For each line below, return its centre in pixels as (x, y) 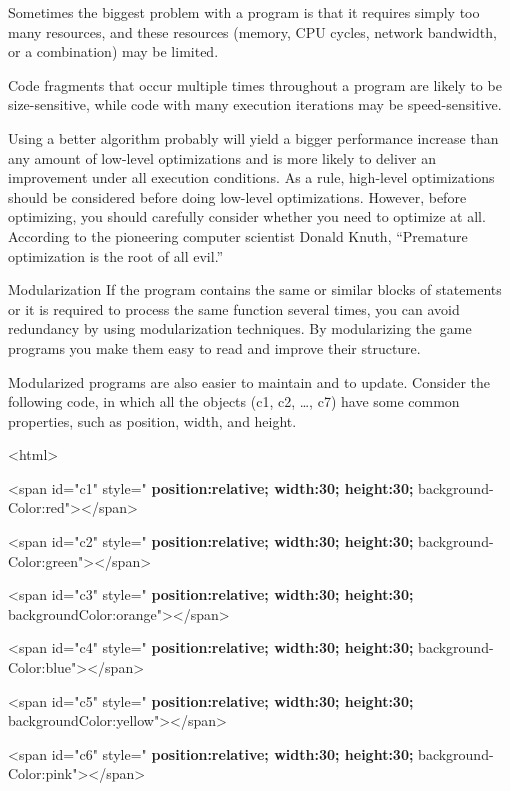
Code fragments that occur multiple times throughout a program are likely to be (255, 84)
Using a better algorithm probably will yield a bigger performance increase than (253, 137)
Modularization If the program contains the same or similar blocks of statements (255, 289)
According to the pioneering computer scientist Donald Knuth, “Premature (238, 235)
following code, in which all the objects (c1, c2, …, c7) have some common (234, 401)
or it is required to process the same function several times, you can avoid (234, 308)
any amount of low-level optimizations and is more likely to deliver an (222, 157)
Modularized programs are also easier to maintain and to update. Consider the (249, 381)
